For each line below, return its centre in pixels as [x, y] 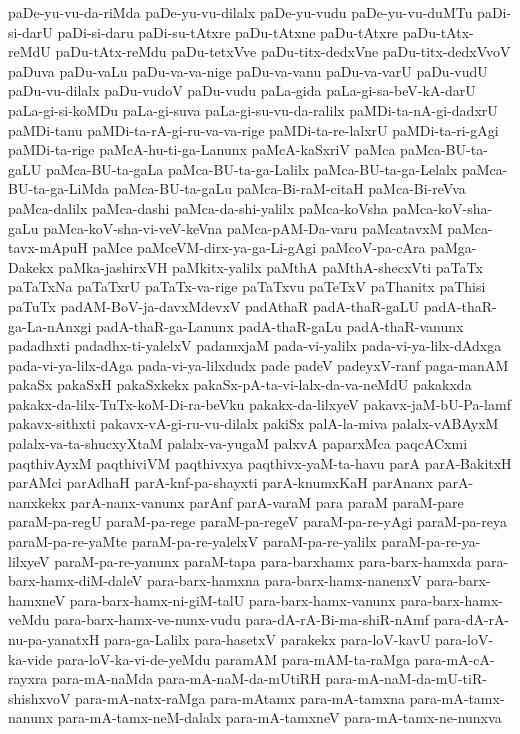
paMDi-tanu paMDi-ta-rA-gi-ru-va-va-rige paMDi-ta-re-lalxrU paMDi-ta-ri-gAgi [253, 129]
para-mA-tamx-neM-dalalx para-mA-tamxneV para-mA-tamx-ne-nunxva [279, 717]
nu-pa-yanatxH [54, 639]
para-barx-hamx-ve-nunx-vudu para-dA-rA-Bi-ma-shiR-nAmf [242, 619]
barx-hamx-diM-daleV [75, 580]
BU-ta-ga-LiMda [59, 188]
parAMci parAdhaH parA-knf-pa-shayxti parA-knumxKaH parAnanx [221, 482]
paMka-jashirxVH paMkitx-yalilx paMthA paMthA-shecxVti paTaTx [270, 266]
